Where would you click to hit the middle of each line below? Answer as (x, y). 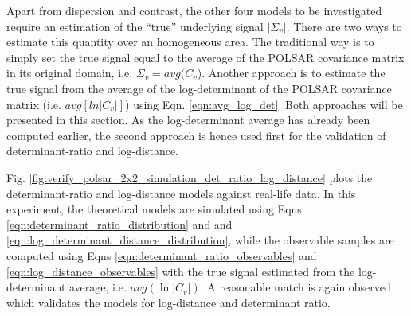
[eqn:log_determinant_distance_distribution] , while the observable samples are (200, 240)
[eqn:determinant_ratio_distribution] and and (119, 224)
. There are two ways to (344, 26)
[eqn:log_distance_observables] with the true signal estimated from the (181, 271)
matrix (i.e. (34, 104)
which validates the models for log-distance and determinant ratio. (168, 302)
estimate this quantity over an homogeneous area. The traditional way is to (190, 42)
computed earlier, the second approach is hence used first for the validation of (196, 135)
